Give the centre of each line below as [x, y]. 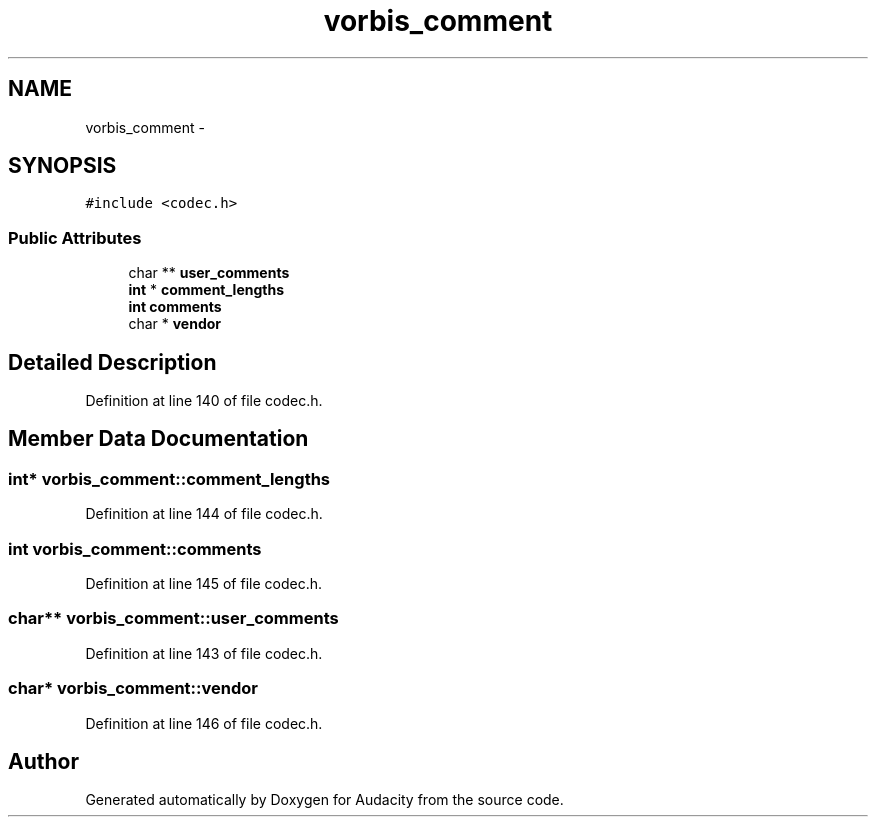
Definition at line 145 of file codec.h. [204, 583]
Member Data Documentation [158, 439]
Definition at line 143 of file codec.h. [204, 653]
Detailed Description [112, 362]
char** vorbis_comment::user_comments [173, 618]
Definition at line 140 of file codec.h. [204, 401]
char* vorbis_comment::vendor [133, 688]
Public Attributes [75, 237]
